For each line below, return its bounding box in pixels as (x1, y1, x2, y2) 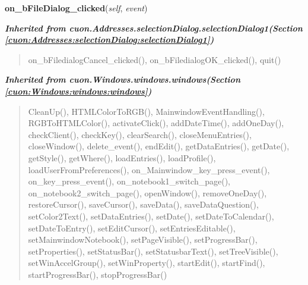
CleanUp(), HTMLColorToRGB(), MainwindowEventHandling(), (28, 105, 265, 117)
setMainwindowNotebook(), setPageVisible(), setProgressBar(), (28, 233, 258, 246)
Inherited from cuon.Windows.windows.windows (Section (5, 73, 240, 86)
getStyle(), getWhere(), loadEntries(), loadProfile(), (28, 151, 216, 164)
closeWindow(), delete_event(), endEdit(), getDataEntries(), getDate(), (28, 140, 290, 152)
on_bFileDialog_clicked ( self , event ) (5, 2, 148, 14)
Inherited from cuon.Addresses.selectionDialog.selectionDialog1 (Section (5, 21, 303, 34)
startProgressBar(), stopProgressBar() (28, 268, 167, 280)
